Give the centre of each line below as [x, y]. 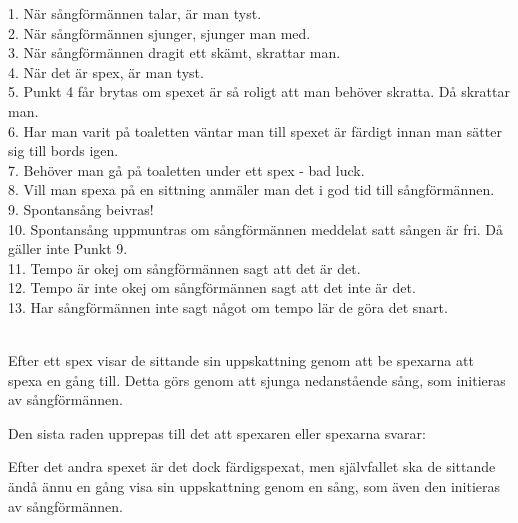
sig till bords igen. [63, 150]
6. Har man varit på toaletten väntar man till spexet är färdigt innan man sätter [255, 130]
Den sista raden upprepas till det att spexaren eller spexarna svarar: [217, 432]
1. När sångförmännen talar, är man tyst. [135, 13]
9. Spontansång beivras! [81, 208]
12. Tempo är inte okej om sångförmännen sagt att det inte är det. [212, 287]
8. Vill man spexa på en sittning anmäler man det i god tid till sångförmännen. [251, 189]
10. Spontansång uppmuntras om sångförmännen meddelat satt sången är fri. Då [256, 228]
